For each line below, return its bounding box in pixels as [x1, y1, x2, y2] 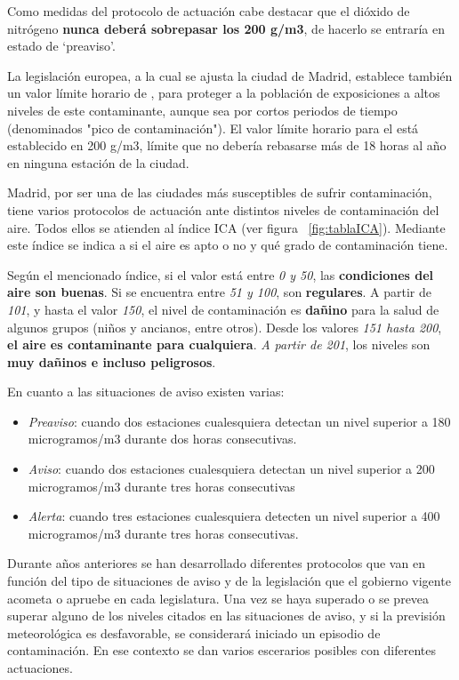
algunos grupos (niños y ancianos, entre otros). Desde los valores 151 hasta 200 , [7, 317, 442, 336]
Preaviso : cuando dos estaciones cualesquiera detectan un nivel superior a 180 [28, 412, 451, 430]
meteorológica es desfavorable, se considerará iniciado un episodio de [7, 623, 381, 642]
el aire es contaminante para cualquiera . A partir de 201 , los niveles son [7, 335, 431, 354]
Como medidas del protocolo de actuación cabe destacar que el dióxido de [7, 2, 410, 20]
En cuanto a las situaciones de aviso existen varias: [7, 382, 285, 401]
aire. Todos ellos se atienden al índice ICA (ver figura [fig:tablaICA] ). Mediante [7, 218, 446, 236]
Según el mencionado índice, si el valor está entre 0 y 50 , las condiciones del [7, 265, 434, 284]
